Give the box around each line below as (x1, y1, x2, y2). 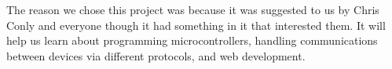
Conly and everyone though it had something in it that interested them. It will (6, 16, 386, 33)
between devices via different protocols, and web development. (6, 47, 306, 64)
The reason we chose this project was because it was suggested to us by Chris (6, 2, 379, 17)
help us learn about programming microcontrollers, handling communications (6, 32, 378, 49)
